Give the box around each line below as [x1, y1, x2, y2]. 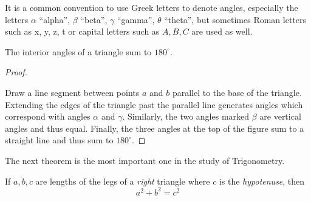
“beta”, [80, 13, 108, 26]
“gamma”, [117, 13, 155, 26]
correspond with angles [5, 110, 91, 123]
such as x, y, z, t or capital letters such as [5, 25, 160, 38]
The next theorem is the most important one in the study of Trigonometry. [5, 154, 285, 166]
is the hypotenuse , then [219, 174, 305, 187]
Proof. [5, 66, 27, 78]
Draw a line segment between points [5, 86, 140, 98]
